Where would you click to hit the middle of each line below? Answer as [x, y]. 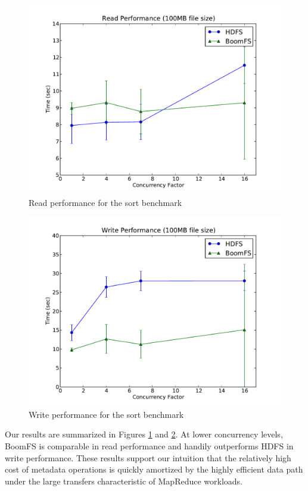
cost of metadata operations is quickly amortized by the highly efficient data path [154, 469]
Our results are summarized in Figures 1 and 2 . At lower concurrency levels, [144, 434]
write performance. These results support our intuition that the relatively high [148, 457]
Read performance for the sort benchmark [105, 202]
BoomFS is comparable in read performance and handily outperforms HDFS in [149, 445]
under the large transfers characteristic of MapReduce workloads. [124, 481]
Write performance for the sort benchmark [106, 414]
